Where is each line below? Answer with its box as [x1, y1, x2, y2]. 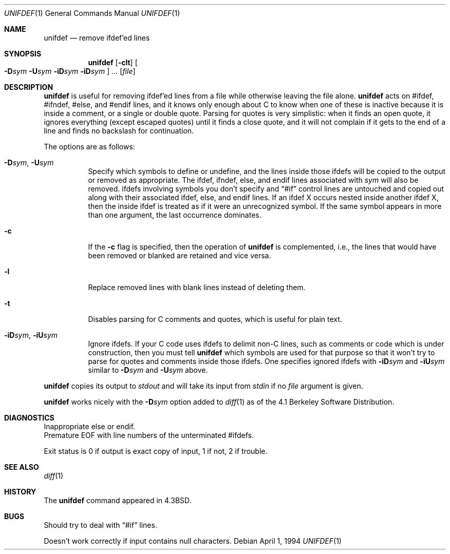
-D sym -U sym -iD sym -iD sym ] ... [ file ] [4, 67, 136, 75]
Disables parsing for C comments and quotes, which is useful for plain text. [88, 315, 342, 323]
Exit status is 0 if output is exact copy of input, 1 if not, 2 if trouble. [44, 447, 268, 455]
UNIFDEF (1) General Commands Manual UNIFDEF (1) [4, 9, 180, 17]
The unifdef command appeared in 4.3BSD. [44, 496, 192, 505]
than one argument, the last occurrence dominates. [88, 211, 261, 219]
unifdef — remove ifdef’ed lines [44, 33, 150, 42]
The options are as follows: [44, 142, 135, 151]
